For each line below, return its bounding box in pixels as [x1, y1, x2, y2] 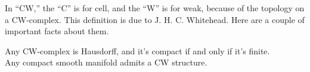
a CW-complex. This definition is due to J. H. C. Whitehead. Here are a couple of [5, 13, 305, 25]
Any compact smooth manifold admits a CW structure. [5, 56, 207, 68]
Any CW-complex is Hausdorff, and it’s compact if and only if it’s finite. [5, 44, 270, 57]
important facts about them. [5, 25, 109, 37]
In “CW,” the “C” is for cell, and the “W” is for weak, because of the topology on [5, 2, 305, 14]
